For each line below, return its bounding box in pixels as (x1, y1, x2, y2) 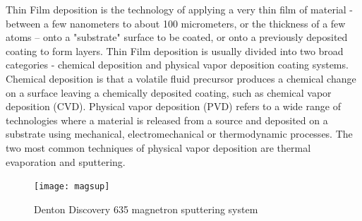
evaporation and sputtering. (6, 154, 126, 169)
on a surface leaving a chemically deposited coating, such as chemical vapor (6, 85, 332, 100)
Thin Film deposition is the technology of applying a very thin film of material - (6, 2, 354, 16)
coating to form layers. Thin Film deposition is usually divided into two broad (6, 43, 344, 58)
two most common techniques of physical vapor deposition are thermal (6, 140, 311, 155)
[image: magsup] (34, 181, 110, 192)
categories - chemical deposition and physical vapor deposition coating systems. (6, 57, 349, 72)
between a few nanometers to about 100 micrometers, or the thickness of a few (6, 16, 346, 30)
